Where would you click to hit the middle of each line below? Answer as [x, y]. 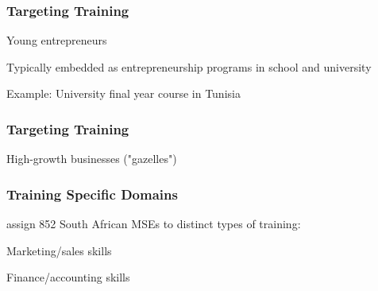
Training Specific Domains [92, 194]
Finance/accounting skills [68, 277]
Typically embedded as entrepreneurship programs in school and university [189, 66]
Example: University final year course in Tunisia [123, 93]
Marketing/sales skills [59, 250]
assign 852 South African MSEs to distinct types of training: [154, 224]
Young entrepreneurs [57, 40]
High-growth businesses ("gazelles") [92, 159]
